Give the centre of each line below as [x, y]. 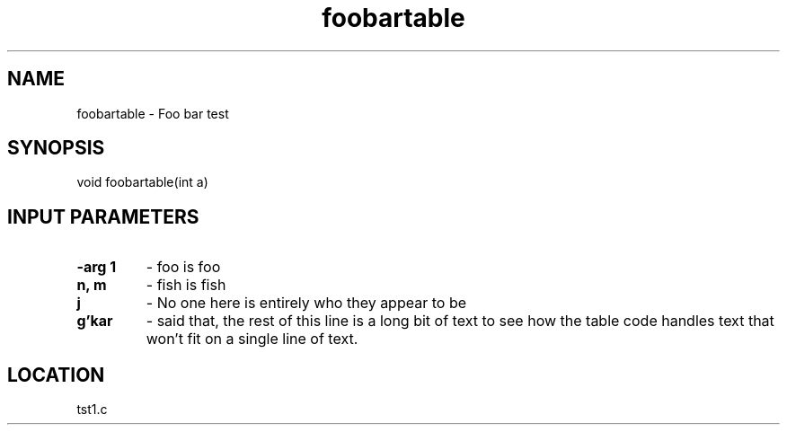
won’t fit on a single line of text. [252, 339]
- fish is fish [186, 285]
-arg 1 [97, 267]
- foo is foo [183, 267]
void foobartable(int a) [142, 182]
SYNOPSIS [56, 148]
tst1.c [92, 410]
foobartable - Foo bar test [153, 113]
